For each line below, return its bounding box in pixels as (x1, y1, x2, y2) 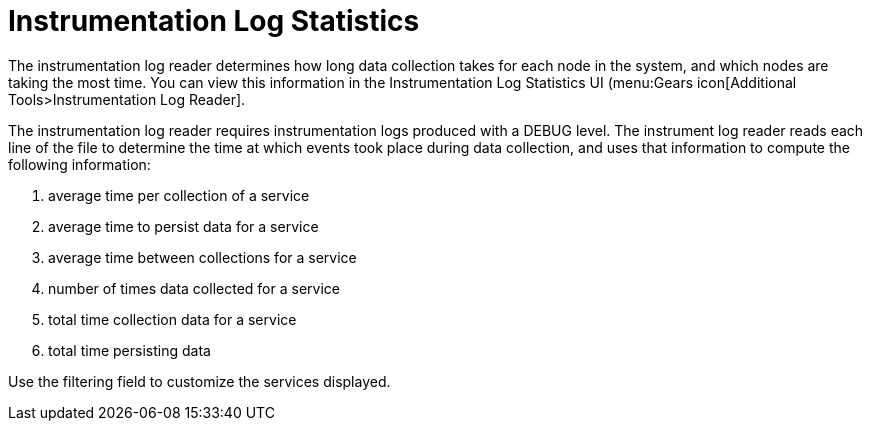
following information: (8, 155, 151, 173)
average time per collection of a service (48, 186, 310, 204)
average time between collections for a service (48, 248, 357, 266)
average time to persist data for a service (48, 217, 319, 235)
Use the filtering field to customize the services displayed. (8, 372, 391, 390)
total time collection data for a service (48, 310, 297, 328)
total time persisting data (48, 341, 211, 359)
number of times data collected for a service (48, 279, 340, 297)
